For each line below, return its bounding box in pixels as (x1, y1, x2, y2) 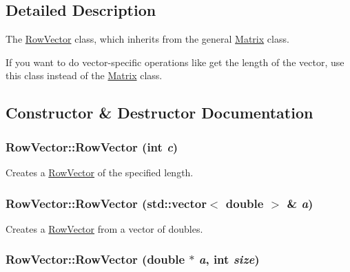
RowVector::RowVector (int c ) (6, 138, 178, 155)
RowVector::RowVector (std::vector (6, 194, 207, 211)
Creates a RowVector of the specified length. (6, 165, 194, 179)
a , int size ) (198, 251, 260, 268)
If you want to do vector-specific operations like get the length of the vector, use (6, 54, 344, 69)
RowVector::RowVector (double (6, 251, 185, 268)
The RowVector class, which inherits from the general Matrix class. (6, 32, 289, 46)
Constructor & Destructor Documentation (6, 102, 313, 123)
